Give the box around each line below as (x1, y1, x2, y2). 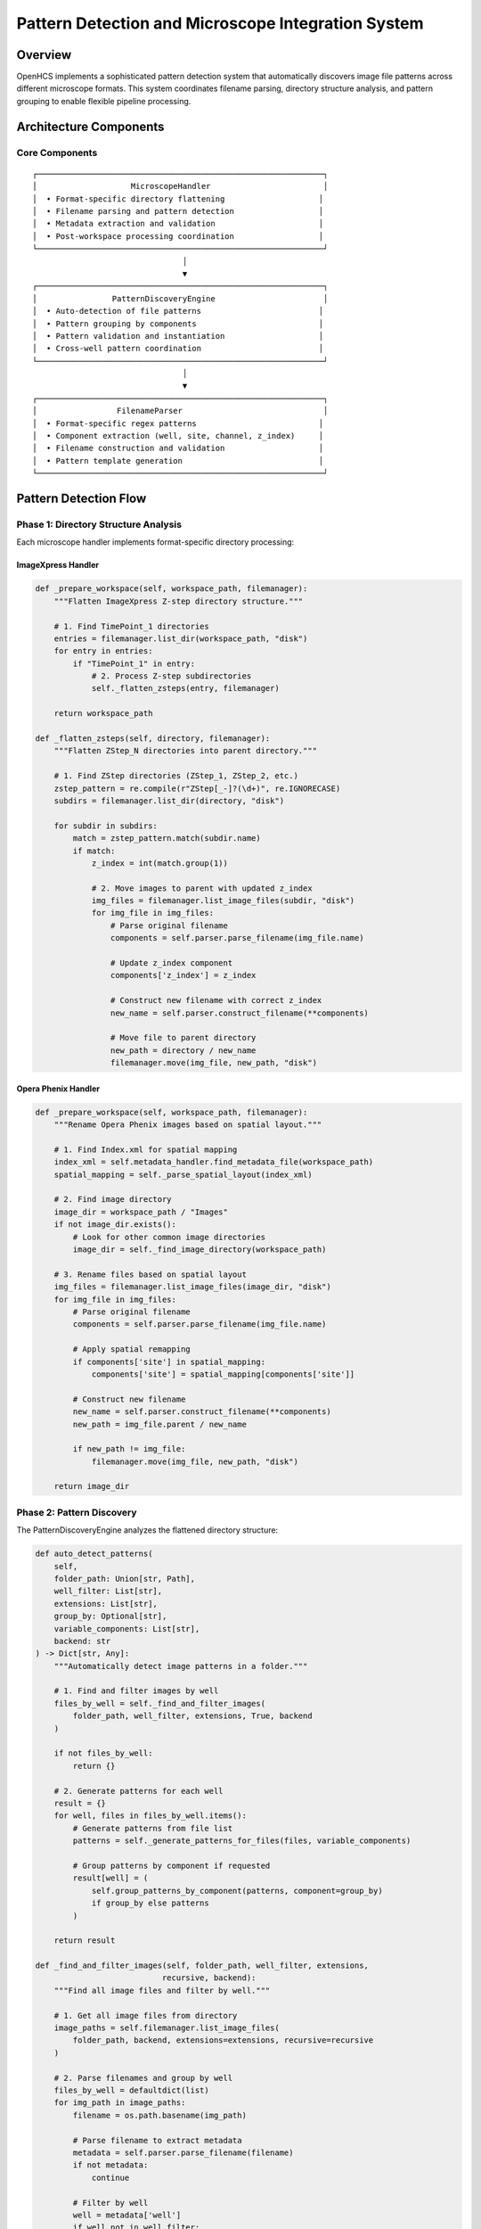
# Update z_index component (110, 958, 233, 968)
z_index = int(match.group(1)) (91, 858, 229, 868)
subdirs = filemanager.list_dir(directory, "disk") (53, 795, 285, 806)
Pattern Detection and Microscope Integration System (16, 13, 424, 33)
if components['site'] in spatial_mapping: (72, 1356, 266, 1367)
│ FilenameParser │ (32, 406, 329, 416)
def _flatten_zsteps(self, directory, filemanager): (35, 734, 271, 744)
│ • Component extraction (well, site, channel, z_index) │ (32, 431, 324, 441)
